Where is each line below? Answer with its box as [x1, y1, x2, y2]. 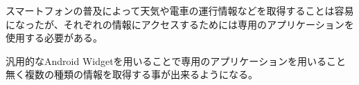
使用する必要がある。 [6, 30, 103, 45]
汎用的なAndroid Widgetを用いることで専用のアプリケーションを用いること [6, 53, 346, 68]
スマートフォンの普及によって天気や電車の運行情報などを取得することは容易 [6, 3, 354, 17]
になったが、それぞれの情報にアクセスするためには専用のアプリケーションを [6, 17, 354, 31]
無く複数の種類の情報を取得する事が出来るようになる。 [6, 67, 258, 82]
